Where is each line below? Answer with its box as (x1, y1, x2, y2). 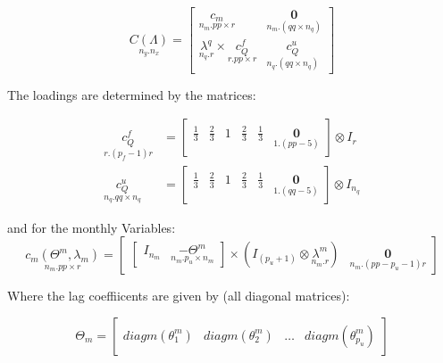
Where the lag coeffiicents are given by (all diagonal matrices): (7, 286, 350, 305)
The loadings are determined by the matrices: (7, 85, 256, 103)
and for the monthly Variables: (7, 218, 176, 236)
